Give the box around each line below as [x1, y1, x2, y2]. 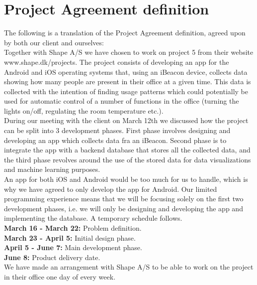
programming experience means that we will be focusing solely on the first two [4, 193, 244, 204]
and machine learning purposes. [4, 164, 100, 174]
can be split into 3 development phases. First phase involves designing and [4, 125, 231, 136]
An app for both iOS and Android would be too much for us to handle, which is [4, 174, 248, 184]
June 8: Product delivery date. [4, 252, 100, 262]
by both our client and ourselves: [4, 37, 104, 47]
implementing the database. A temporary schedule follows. [4, 213, 182, 223]
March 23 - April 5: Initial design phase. [4, 232, 136, 243]
